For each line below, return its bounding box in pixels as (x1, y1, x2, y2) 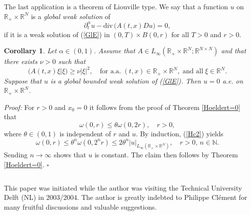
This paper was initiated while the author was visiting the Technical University (4, 182, 242, 193)
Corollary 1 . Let (4, 45, 57, 56)
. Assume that (94, 45, 135, 56)
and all (182, 68, 203, 75)
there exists (4, 56, 38, 66)
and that (221, 45, 246, 56)
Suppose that (4, 75, 42, 86)
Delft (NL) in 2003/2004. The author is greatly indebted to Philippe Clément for (4, 192, 247, 202)
